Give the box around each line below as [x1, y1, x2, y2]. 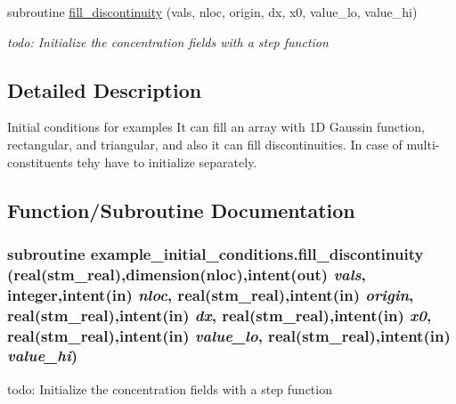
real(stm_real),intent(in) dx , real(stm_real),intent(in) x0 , [7, 303, 432, 326]
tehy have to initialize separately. [77, 152, 257, 171]
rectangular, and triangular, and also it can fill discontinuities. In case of [7, 134, 403, 153]
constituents [7, 152, 73, 171]
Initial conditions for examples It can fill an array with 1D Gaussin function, [7, 117, 425, 136]
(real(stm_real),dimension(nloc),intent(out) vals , [7, 263, 366, 285]
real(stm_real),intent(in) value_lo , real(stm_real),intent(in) [7, 324, 451, 346]
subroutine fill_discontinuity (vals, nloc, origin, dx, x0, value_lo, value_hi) [7, 3, 418, 20]
